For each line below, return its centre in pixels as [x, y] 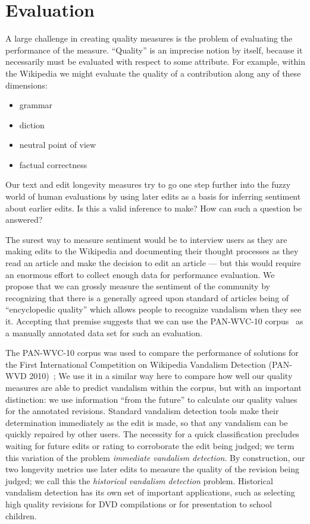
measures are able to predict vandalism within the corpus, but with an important [154, 387]
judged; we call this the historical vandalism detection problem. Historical [139, 480]
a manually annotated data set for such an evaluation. [104, 332]
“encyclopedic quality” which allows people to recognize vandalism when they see [154, 309]
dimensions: [26, 85]
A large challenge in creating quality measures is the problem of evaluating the [149, 38]
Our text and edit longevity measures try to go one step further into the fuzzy [148, 184]
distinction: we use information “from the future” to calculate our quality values [151, 399]
